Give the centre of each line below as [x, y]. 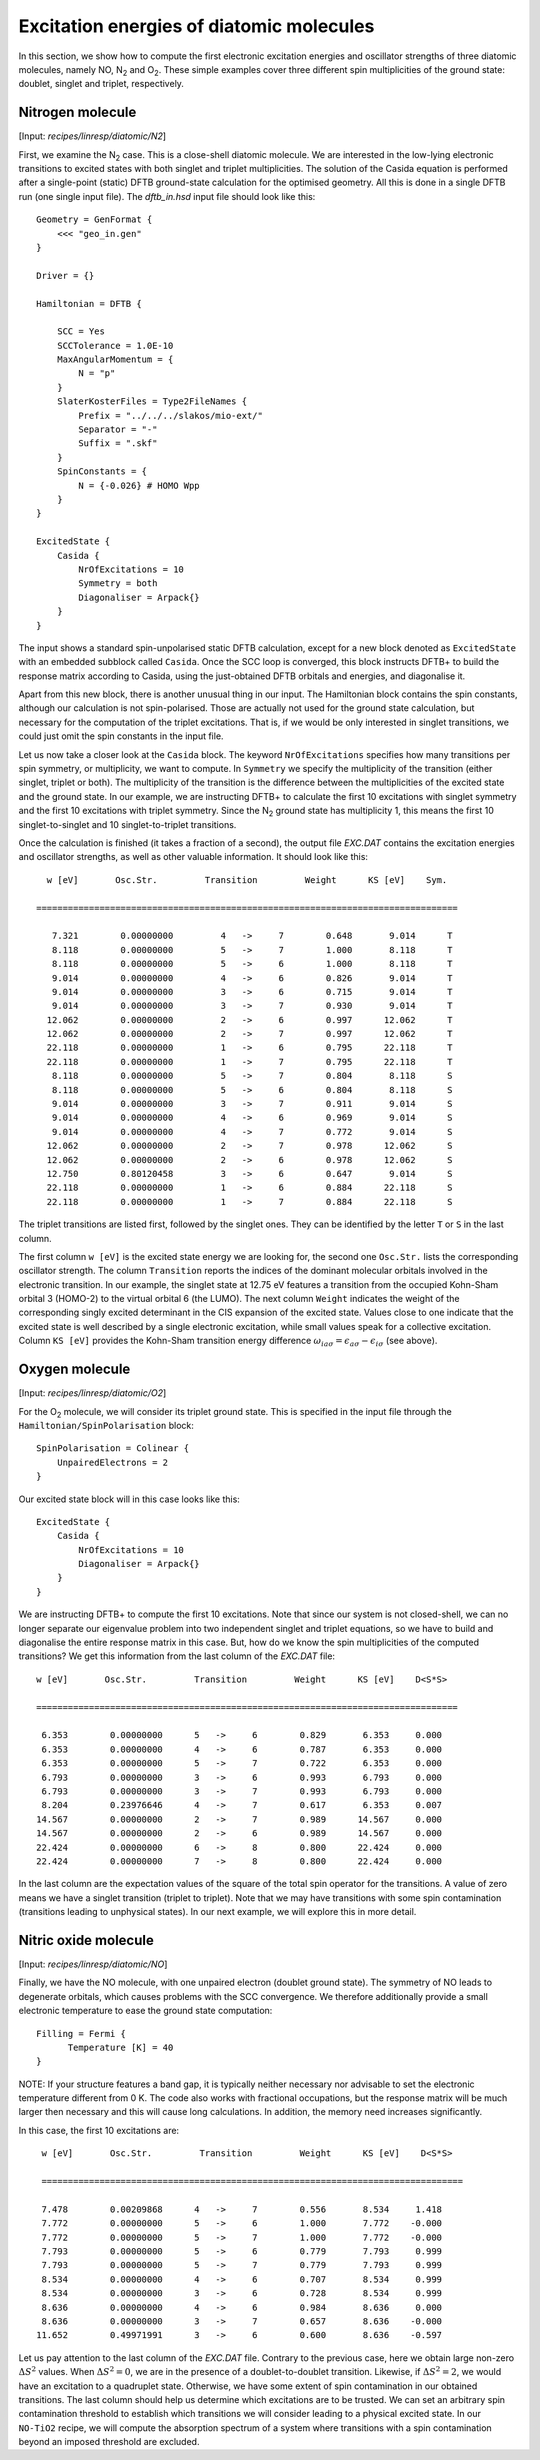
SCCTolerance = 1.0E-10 [115, 345]
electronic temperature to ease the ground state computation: [145, 2011]
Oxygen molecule [74, 1369]
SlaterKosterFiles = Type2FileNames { [152, 401]
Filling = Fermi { [81, 2033]
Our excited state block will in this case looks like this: [129, 1499]
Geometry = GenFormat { [94, 219]
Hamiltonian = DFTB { [89, 303]
